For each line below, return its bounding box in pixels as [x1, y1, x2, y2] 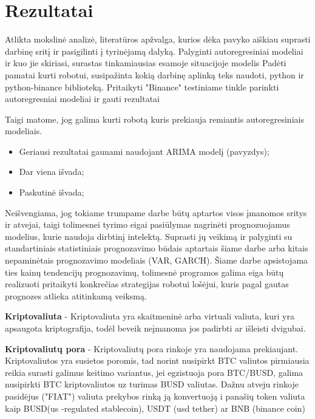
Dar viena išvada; [19, 165, 84, 178]
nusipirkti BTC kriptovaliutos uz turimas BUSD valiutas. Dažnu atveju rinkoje [5, 378, 299, 390]
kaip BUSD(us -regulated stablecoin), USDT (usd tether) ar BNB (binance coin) [5, 401, 305, 414]
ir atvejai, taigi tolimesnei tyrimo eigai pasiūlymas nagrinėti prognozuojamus [5, 218, 290, 231]
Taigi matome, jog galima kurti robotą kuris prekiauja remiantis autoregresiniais [5, 112, 304, 125]
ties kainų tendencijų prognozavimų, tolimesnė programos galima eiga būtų [5, 265, 284, 278]
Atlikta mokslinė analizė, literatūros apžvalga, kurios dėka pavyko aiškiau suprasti [5, 33, 311, 46]
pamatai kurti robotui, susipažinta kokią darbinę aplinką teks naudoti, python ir [5, 68, 304, 81]
